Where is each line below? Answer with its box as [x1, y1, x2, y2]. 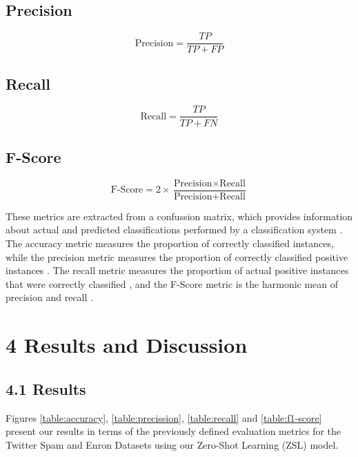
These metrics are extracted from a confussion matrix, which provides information [6, 208, 353, 223]
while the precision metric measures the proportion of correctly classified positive [6, 249, 348, 264]
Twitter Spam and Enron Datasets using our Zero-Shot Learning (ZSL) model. [6, 437, 339, 451]
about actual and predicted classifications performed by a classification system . [6, 222, 343, 237]
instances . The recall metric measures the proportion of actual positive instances [6, 263, 349, 278]
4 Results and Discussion [6, 331, 248, 359]
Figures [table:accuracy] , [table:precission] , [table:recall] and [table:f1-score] [6, 410, 322, 425]
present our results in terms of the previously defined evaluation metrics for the [6, 424, 341, 438]
